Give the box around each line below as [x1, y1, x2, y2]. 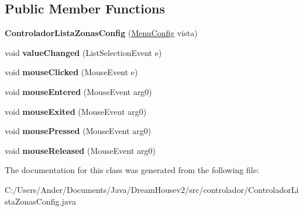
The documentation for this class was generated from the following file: [5, 164, 259, 176]
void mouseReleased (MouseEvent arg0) [5, 144, 156, 156]
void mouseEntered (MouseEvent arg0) [5, 85, 152, 97]
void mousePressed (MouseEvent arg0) [5, 125, 151, 137]
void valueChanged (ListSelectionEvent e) [5, 46, 162, 58]
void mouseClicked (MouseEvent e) [5, 66, 138, 78]
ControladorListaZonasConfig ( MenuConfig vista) [5, 27, 198, 39]
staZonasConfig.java [5, 195, 76, 207]
